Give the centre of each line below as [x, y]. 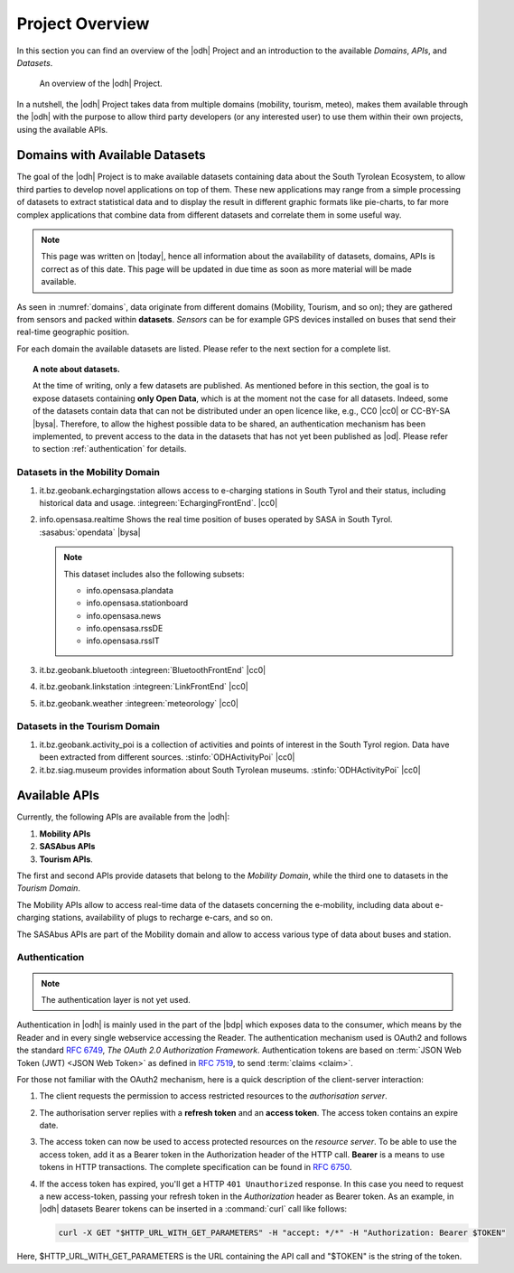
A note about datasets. [77, 370]
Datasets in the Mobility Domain [88, 473]
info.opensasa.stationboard [137, 603]
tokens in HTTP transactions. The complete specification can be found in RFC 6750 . [196, 1167]
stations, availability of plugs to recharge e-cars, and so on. [162, 918]
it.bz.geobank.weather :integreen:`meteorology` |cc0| [139, 703]
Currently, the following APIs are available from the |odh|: [123, 817]
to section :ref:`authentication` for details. [110, 449]
